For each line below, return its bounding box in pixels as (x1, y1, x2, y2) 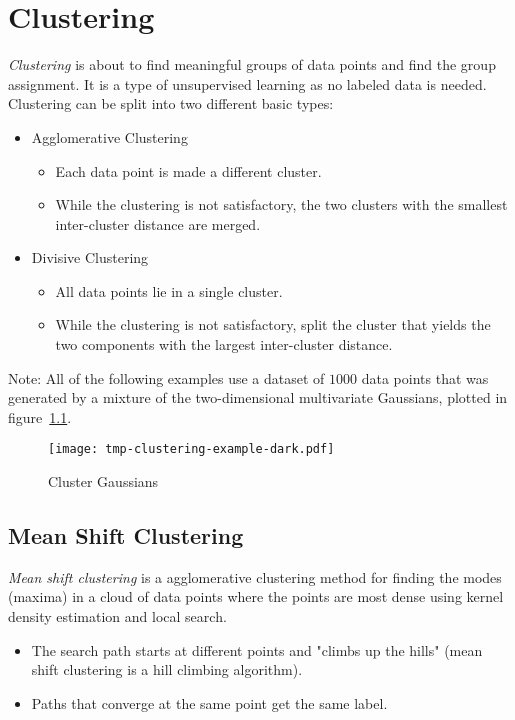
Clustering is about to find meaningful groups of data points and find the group (8, 54, 496, 75)
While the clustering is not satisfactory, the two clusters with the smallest (55, 194, 508, 215)
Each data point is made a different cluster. (55, 160, 322, 181)
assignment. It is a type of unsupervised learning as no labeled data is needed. (8, 73, 487, 94)
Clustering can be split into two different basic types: (8, 93, 334, 114)
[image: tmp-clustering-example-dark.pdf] (48, 442, 335, 457)
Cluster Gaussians (48, 471, 159, 492)
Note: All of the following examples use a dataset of (8, 367, 325, 388)
